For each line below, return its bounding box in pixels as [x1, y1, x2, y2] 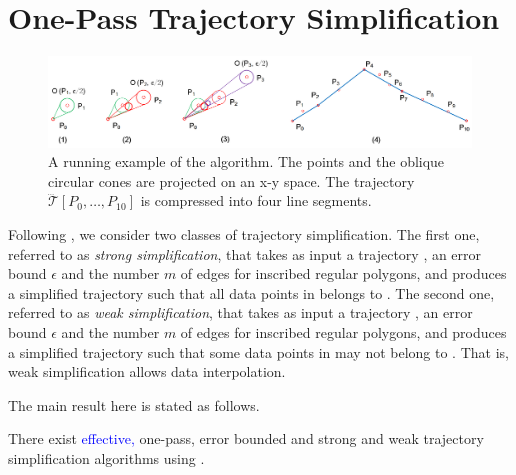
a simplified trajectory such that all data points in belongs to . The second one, [8, 282, 495, 303]
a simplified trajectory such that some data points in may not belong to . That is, [8, 341, 509, 362]
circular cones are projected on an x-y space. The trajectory [48, 170, 415, 191]
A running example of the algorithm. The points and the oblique [48, 151, 445, 172]
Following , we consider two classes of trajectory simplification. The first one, [8, 224, 480, 244]
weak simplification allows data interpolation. [8, 361, 286, 382]
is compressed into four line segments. [140, 190, 372, 211]
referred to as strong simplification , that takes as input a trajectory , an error [8, 243, 482, 264]
